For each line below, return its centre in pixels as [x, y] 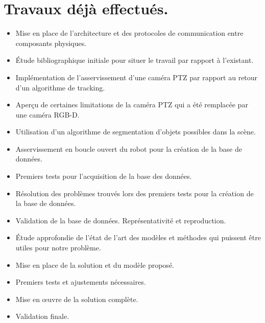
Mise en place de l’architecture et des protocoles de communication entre [129, 33]
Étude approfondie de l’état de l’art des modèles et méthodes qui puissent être [138, 237]
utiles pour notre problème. [58, 248]
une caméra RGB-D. [47, 114]
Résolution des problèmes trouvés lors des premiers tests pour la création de [135, 193]
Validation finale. [42, 316]
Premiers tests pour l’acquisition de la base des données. [104, 176]
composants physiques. [51, 43]
